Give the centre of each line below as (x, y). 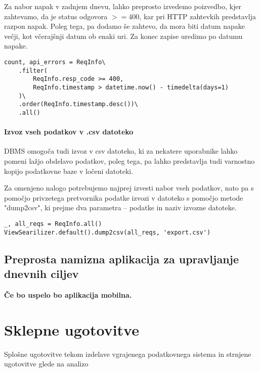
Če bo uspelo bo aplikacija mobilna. (68, 294)
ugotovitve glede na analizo (46, 364)
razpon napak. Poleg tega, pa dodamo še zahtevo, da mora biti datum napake (124, 26)
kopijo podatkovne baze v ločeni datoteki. (69, 171)
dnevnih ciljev (41, 274)
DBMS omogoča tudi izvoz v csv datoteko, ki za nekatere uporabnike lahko (121, 151)
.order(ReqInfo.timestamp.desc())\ (78, 104)
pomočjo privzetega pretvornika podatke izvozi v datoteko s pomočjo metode (124, 197)
